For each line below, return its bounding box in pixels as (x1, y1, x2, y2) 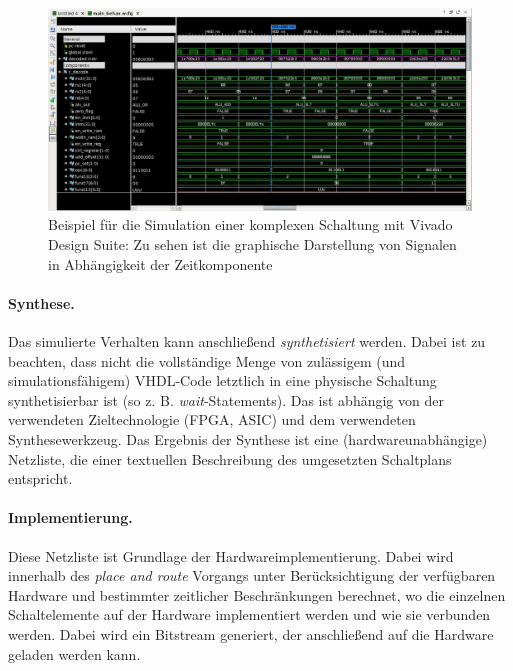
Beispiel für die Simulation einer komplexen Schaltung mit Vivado (48, 214, 453, 235)
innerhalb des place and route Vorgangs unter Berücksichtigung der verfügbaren (8, 565, 496, 586)
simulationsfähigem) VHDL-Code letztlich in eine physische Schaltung (8, 370, 437, 391)
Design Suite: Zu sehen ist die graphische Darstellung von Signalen (48, 234, 457, 255)
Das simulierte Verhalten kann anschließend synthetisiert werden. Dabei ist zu (8, 331, 486, 352)
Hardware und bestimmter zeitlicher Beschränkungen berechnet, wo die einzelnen (8, 584, 506, 605)
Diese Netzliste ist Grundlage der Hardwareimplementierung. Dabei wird (8, 545, 454, 566)
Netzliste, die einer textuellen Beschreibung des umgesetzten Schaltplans (8, 448, 452, 469)
